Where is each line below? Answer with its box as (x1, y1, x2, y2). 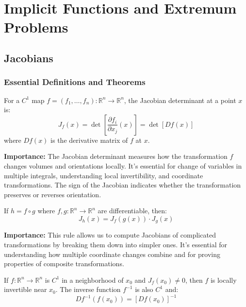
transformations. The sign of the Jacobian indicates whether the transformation (4, 180, 241, 190)
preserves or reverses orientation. (4, 189, 101, 199)
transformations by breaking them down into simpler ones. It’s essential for (4, 239, 228, 249)
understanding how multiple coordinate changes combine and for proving (4, 249, 221, 259)
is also (135, 284, 153, 294)
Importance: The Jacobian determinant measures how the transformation (4, 151, 228, 161)
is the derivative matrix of (50, 135, 128, 145)
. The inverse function (55, 284, 121, 294)
